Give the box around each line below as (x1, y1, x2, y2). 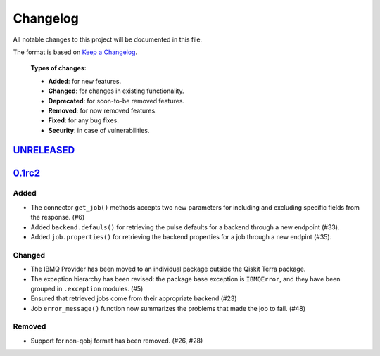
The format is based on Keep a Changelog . (13, 48, 137, 56)
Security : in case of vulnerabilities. (48, 126, 150, 134)
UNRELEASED (13, 144, 75, 156)
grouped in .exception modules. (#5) (30, 284, 144, 293)
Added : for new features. (48, 77, 122, 85)
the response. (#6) (30, 213, 85, 222)
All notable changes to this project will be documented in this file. (13, 35, 203, 44)
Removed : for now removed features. (48, 106, 158, 115)
